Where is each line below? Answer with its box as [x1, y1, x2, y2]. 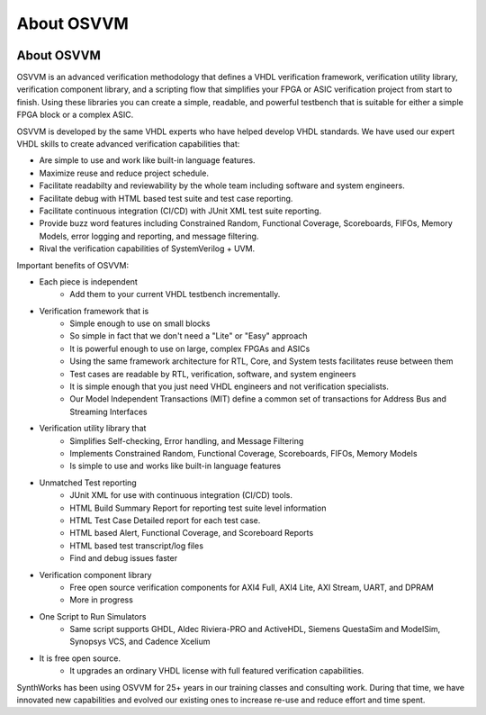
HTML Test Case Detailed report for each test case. [69, 514, 261, 526]
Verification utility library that [39, 423, 147, 434]
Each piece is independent [39, 276, 139, 287]
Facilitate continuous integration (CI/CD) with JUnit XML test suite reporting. [39, 205, 322, 216]
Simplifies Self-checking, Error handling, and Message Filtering [69, 435, 304, 446]
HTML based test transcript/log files [69, 540, 204, 551]
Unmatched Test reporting [39, 477, 137, 488]
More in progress [69, 594, 134, 605]
